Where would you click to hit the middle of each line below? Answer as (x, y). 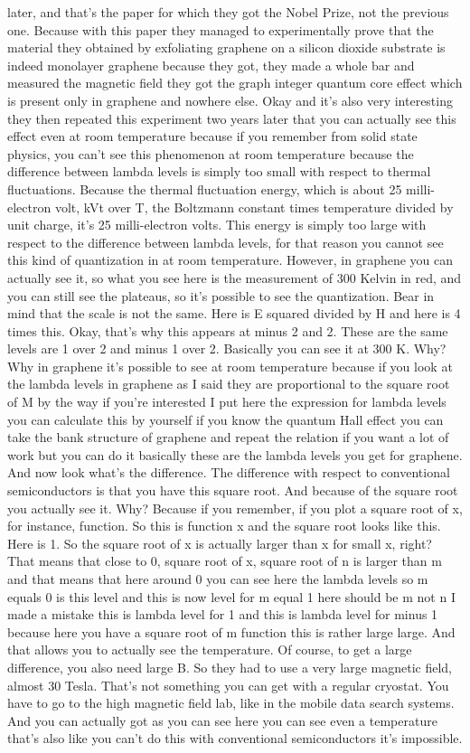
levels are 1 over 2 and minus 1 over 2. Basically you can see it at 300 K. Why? (227, 348)
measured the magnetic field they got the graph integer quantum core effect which (235, 83)
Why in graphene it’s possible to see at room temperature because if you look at (230, 366)
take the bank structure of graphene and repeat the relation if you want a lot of (228, 437)
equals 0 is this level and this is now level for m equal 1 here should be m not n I (231, 596)
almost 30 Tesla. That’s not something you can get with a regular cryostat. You (228, 685)
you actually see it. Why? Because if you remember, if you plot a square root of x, (235, 508)
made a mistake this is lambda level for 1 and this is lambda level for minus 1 (223, 614)
